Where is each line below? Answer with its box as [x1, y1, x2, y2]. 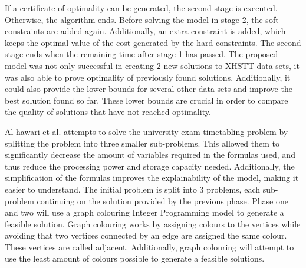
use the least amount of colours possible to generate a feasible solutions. [5, 252, 265, 264]
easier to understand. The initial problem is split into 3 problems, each [5, 183, 260, 195]
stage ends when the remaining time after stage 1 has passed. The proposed [5, 48, 278, 60]
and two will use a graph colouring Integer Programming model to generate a [5, 206, 284, 219]
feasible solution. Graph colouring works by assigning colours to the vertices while [5, 217, 301, 230]
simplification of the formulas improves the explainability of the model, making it [5, 171, 299, 184]
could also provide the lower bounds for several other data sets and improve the [5, 82, 292, 95]
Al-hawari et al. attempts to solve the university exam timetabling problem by [5, 125, 288, 137]
